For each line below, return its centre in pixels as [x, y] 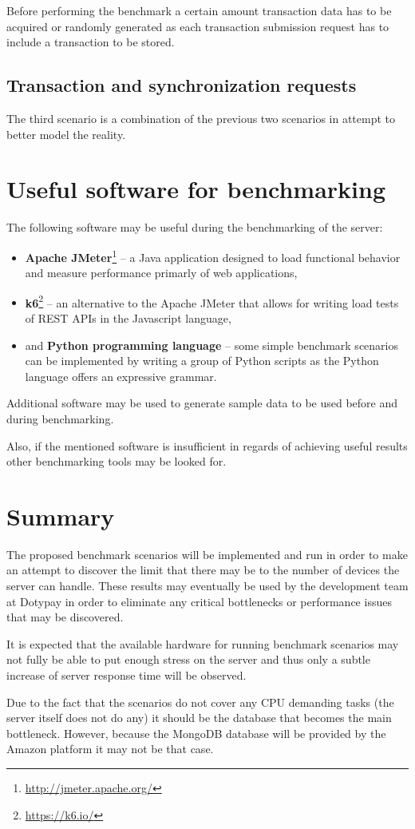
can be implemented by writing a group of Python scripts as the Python [202, 361]
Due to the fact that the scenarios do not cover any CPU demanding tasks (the [200, 702]
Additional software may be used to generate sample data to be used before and [202, 403]
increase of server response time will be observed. [126, 675]
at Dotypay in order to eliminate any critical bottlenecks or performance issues [199, 601]
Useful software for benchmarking [196, 189]
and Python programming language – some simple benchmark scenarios [211, 345]
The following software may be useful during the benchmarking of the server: [195, 227]
